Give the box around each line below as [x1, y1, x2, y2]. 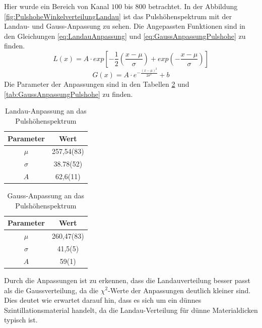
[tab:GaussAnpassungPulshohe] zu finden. [4, 88, 133, 99]
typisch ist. [4, 314, 38, 325]
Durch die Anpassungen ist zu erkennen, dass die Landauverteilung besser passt [4, 275, 250, 285]
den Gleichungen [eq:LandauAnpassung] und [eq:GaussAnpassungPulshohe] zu [4, 30, 246, 41]
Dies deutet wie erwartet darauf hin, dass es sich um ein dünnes [4, 295, 202, 305]
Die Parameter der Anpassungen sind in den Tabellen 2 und [4, 79, 189, 89]
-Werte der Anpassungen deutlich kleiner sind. [108, 285, 251, 295]
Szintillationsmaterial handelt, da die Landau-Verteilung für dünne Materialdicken [4, 304, 258, 315]
